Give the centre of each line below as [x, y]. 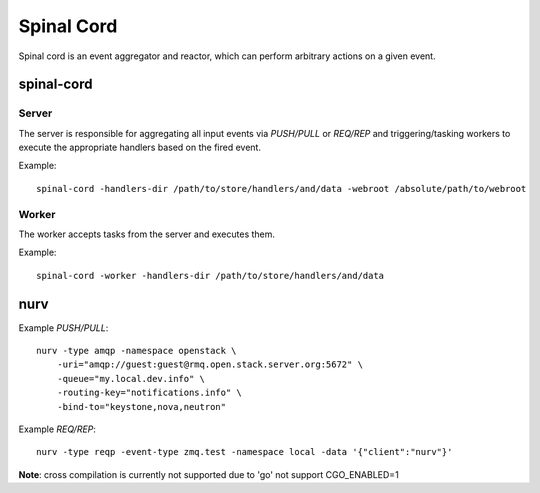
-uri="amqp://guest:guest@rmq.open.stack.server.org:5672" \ [210, 364]
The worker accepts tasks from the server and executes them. [146, 234]
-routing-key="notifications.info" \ [149, 393]
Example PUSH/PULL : [63, 327]
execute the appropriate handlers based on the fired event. [140, 147]
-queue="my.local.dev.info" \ [130, 378]
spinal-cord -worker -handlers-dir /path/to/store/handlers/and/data [210, 275]
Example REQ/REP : [57, 429]
